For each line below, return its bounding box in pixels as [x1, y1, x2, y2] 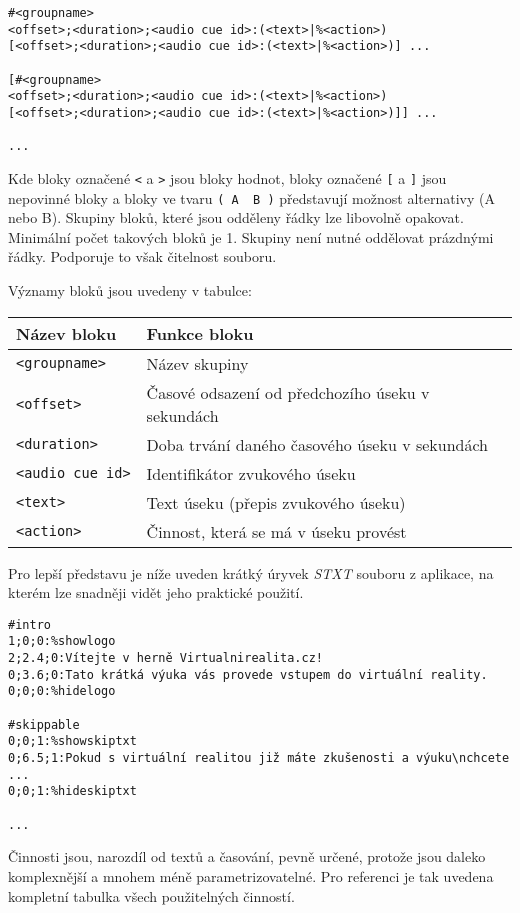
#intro [8, 617, 51, 632]
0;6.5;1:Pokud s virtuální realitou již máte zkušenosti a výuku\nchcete [8, 751, 510, 766]
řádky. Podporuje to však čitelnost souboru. [8, 246, 277, 267]
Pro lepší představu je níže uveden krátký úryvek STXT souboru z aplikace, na [8, 562, 494, 583]
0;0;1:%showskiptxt [8, 734, 137, 749]
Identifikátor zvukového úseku [146, 461, 356, 485]
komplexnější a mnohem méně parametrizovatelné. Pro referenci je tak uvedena [8, 865, 494, 886]
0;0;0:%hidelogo [8, 684, 116, 699]
